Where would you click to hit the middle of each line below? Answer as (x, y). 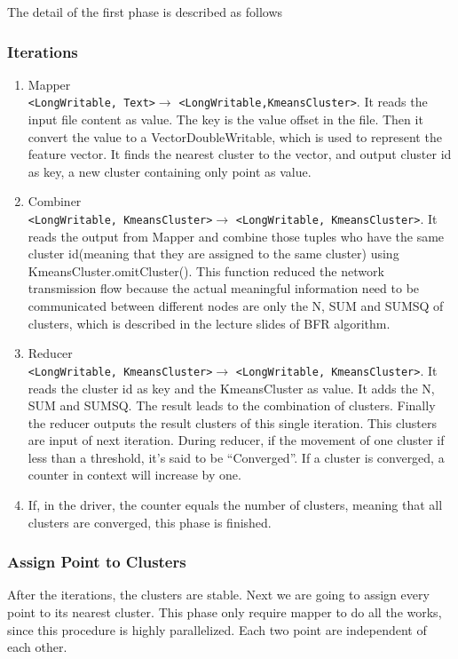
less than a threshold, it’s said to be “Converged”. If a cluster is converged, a (236, 457)
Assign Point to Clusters (97, 562)
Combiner (55, 201)
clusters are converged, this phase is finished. (150, 522)
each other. (37, 647)
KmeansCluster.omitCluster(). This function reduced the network (206, 270)
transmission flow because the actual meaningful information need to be (224, 288)
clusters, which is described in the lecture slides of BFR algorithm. (209, 323)
